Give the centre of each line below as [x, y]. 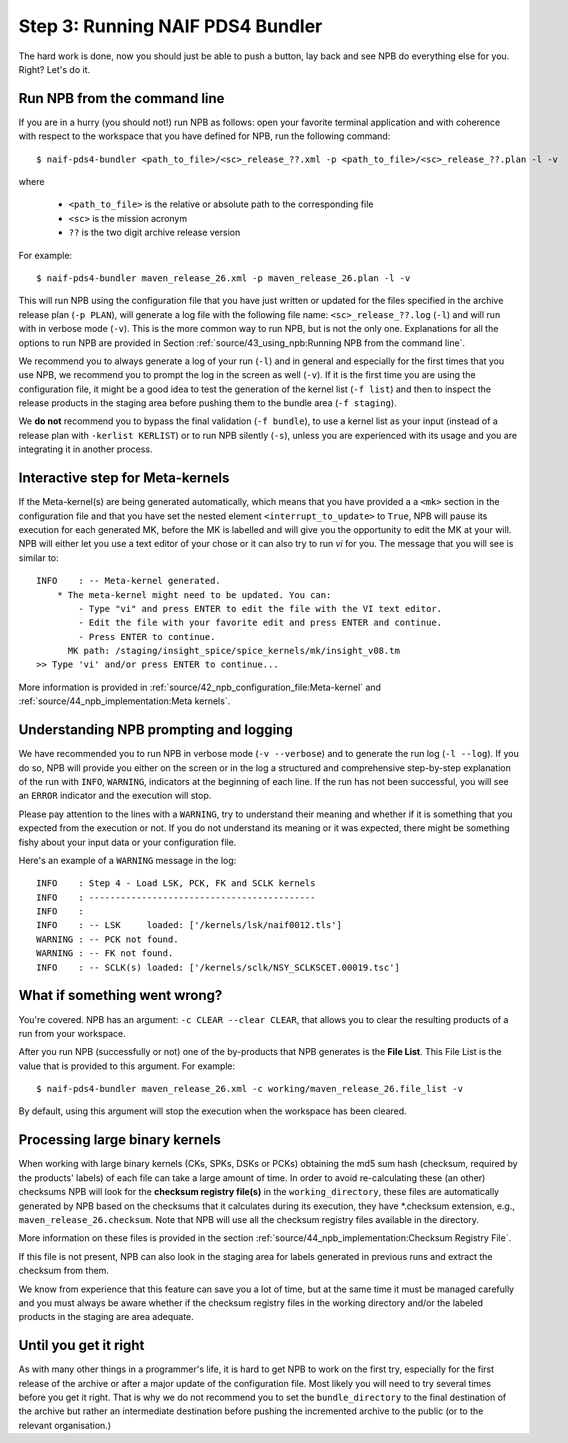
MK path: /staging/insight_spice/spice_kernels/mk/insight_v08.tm [233, 651]
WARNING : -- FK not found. [105, 953]
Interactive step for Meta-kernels [124, 478]
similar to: [38, 557]
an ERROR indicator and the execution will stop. [115, 796]
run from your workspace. [72, 1033]
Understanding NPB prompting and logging [156, 730]
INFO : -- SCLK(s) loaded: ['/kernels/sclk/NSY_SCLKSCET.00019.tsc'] [218, 967]
